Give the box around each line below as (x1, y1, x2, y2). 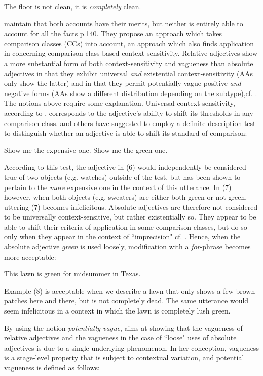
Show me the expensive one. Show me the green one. (4, 144, 168, 155)
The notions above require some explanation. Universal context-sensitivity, (4, 98, 235, 108)
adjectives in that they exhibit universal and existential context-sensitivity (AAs (4, 68, 253, 78)
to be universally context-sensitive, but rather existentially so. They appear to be (4, 211, 256, 222)
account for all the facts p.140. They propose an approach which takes (4, 28, 222, 39)
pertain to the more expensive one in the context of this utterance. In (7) (4, 181, 232, 192)
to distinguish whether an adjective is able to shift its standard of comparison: (4, 128, 247, 138)
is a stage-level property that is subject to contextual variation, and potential (4, 352, 244, 363)
